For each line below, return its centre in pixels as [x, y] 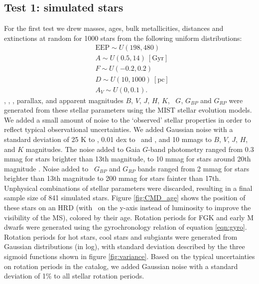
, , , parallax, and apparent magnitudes [64, 100]
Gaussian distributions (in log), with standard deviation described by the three [125, 246]
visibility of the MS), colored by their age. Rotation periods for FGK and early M [129, 217]
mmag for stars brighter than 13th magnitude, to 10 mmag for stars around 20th [128, 159]
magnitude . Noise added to [46, 168]
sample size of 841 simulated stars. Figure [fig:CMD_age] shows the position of [125, 198]
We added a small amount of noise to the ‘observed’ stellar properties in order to [128, 119]
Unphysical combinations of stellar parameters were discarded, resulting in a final [128, 188]
